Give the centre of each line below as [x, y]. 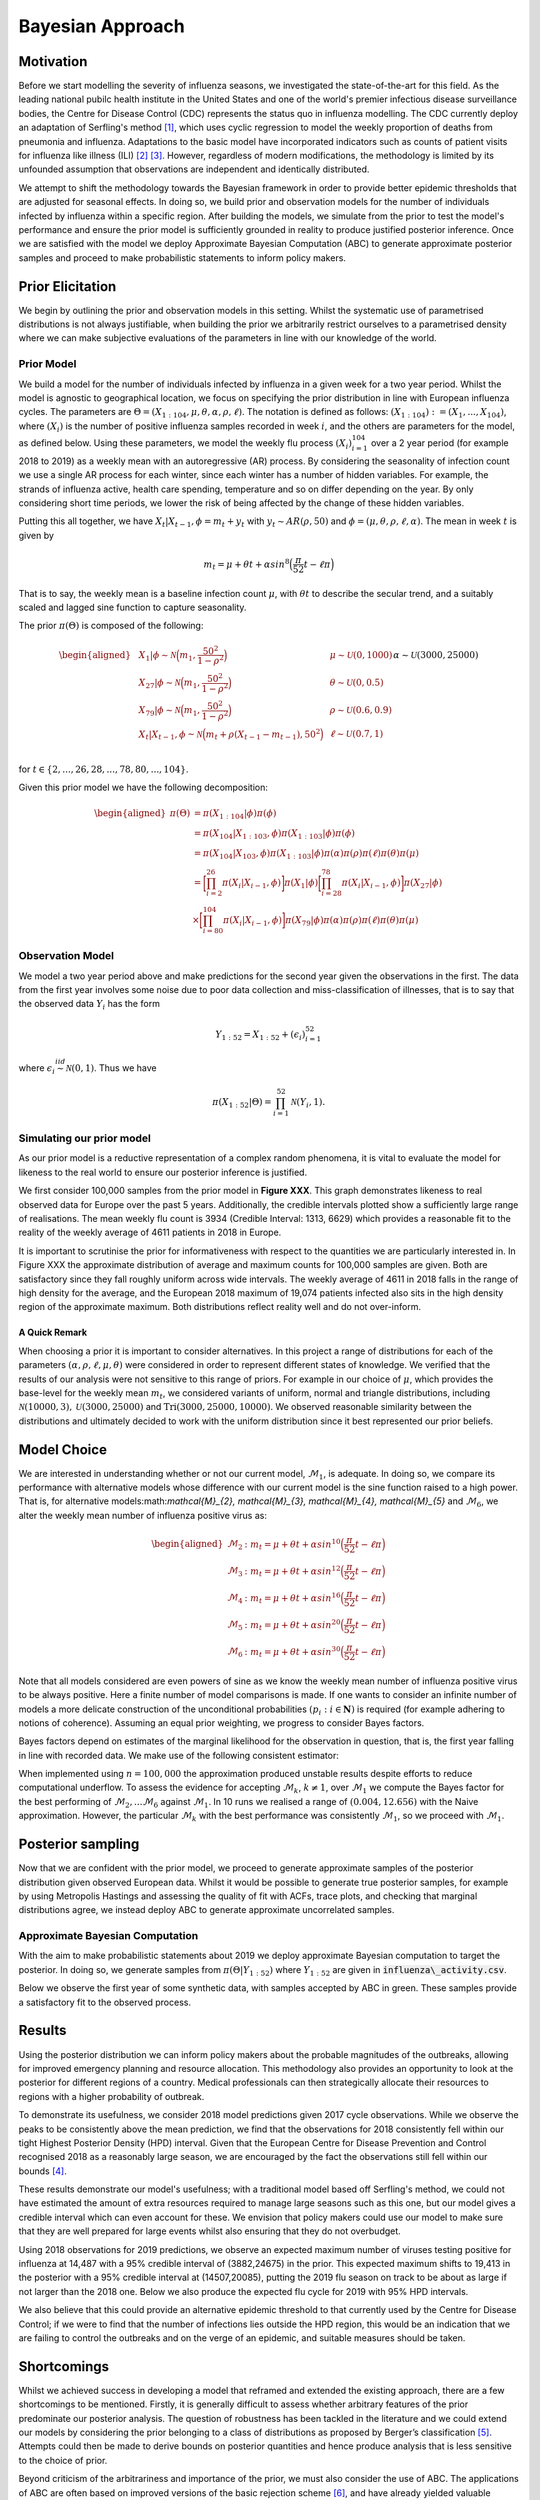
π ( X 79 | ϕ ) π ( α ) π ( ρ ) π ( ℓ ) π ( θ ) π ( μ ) [352, 921]
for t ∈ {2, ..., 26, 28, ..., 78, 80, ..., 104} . [103, 769]
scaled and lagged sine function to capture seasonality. [132, 607]
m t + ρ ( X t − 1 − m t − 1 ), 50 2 [263, 734]
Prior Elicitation [67, 286]
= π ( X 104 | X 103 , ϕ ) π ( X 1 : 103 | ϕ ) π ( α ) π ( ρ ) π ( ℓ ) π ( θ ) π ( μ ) [306, 854]
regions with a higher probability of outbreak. [111, 2096]
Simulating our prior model [85, 1138]
